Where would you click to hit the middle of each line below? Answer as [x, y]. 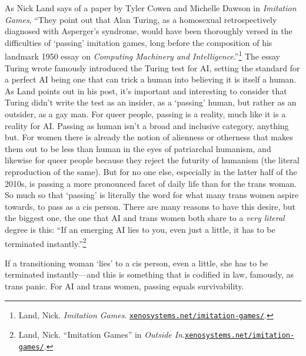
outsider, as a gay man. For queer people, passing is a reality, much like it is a [145, 114]
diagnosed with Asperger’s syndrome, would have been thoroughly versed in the [149, 31]
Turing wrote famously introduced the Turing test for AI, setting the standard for [152, 67]
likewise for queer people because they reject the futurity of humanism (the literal [152, 160]
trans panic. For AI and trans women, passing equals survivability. [124, 286]
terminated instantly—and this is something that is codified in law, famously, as [149, 274]
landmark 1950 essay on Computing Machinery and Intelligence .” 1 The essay [142, 55]
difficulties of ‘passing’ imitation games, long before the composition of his [139, 42]
